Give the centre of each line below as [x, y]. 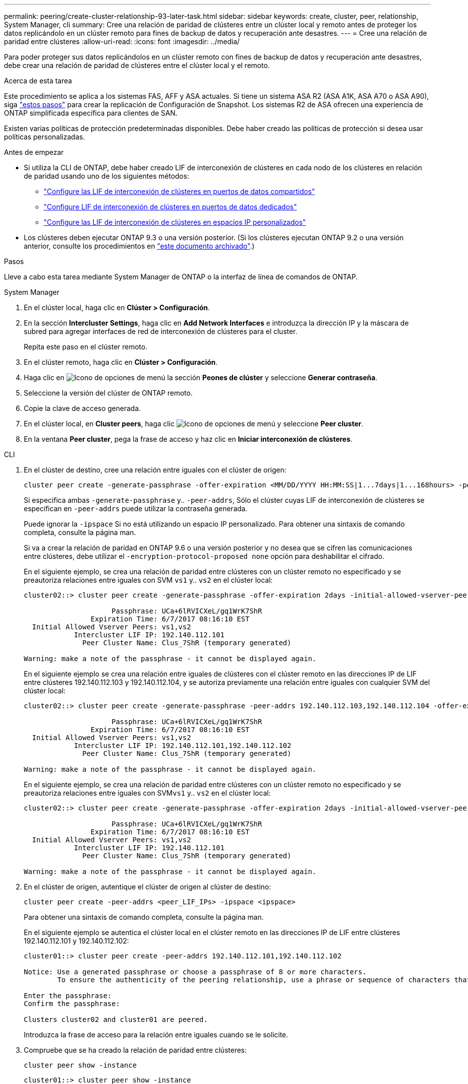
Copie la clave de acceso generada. [82, 408]
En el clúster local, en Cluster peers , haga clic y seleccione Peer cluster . [194, 424]
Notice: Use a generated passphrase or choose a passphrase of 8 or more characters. [195, 972]
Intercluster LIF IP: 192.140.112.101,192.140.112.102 [183, 745]
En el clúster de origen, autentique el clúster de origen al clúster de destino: [147, 887]
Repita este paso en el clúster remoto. [86, 347]
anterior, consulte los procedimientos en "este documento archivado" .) [139, 246]
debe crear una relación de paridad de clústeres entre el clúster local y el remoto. [137, 65]
